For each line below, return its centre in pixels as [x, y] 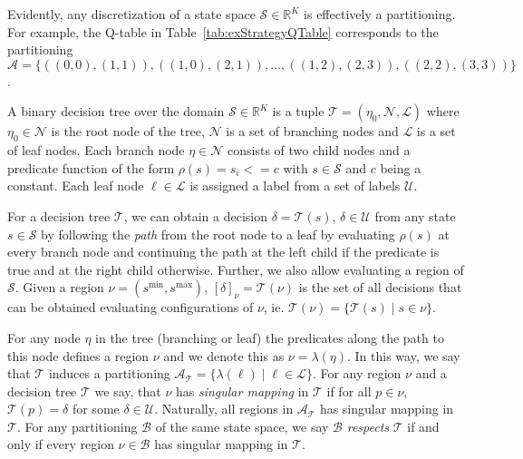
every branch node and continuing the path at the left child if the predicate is [223, 252]
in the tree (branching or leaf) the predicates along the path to [270, 337]
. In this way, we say [404, 355]
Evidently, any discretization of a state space [131, 14]
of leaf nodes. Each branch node [96, 150]
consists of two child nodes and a [319, 150]
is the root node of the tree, [128, 131]
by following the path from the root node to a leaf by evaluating [218, 234]
